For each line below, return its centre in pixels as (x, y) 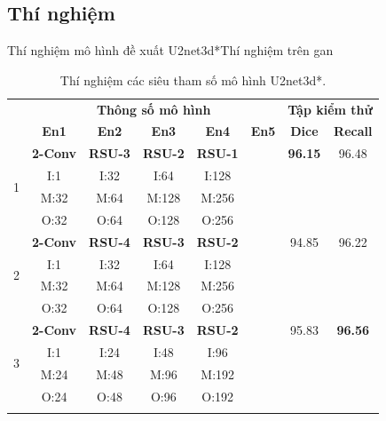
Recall (353, 131)
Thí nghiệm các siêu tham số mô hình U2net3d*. (193, 79)
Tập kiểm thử (330, 109)
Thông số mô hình (154, 109)
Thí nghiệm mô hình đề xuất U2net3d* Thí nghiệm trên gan (170, 50)
